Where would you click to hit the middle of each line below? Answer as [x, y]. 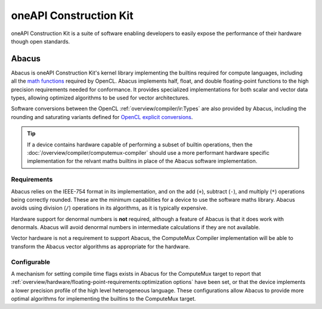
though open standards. [41, 41]
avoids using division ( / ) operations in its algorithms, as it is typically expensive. [109, 208]
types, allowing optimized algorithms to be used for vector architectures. [100, 98]
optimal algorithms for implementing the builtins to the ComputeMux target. [103, 299]
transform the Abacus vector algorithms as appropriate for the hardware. [100, 246]
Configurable [31, 262]
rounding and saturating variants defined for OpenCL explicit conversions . [102, 117]
